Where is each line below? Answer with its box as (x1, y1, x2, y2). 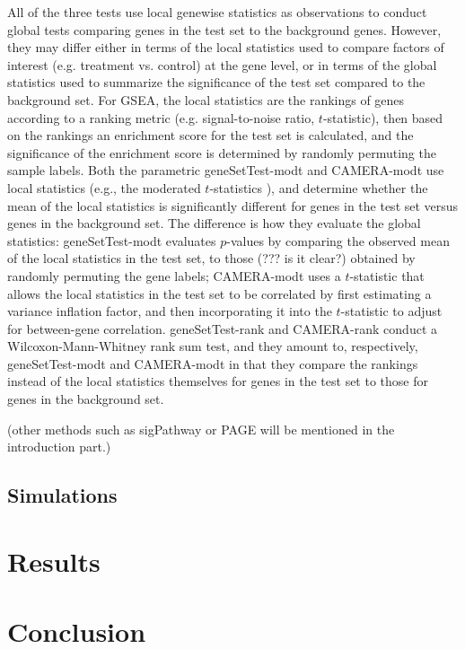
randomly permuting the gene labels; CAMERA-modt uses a (7, 266, 341, 285)
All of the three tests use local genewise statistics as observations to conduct (7, 3, 427, 21)
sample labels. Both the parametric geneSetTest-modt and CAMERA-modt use (7, 161, 444, 180)
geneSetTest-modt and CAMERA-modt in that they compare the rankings (7, 354, 418, 373)
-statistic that (349, 266, 425, 285)
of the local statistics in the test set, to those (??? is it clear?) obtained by (7, 249, 416, 267)
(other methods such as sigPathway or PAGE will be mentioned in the (7, 419, 395, 438)
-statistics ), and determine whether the (209, 178, 428, 197)
